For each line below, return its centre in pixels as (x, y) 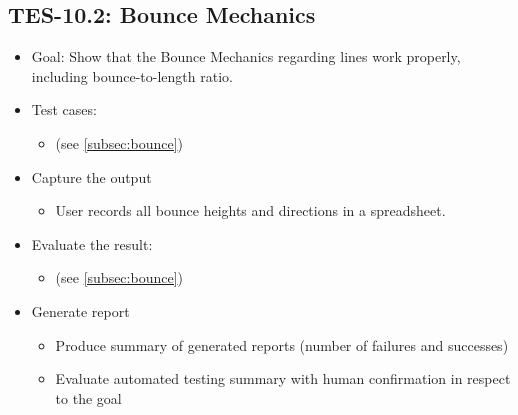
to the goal (88, 397)
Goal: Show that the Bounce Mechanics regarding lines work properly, (246, 56)
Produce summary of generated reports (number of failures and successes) (282, 344)
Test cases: (64, 109)
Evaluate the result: (92, 243)
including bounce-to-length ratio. (132, 75)
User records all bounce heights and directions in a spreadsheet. (250, 210)
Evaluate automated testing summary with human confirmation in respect (283, 378)
